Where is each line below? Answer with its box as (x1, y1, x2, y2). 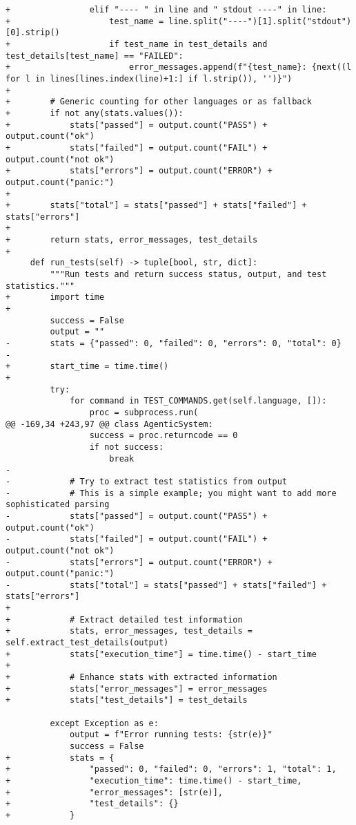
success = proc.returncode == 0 (89, 430, 238, 441)
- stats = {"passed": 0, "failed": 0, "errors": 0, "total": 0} (6, 339, 342, 349)
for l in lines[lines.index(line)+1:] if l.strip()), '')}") (6, 73, 293, 84)
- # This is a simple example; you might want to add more (6, 488, 337, 498)
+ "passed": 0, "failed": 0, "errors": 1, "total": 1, (6, 764, 337, 775)
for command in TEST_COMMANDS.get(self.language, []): (70, 396, 327, 406)
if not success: (89, 442, 164, 452)
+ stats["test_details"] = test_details (6, 695, 248, 705)
